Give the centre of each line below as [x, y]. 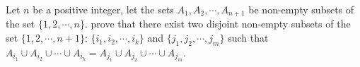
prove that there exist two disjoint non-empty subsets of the [221, 24]
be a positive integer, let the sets [103, 9]
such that [248, 38]
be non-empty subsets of [301, 9]
